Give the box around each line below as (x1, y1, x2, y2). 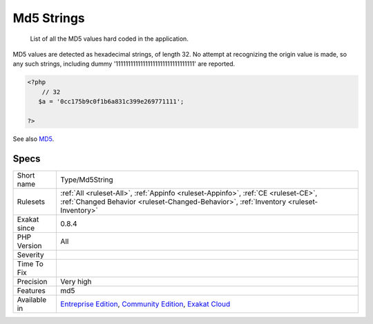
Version (17, 240, 42, 250)
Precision (17, 276, 48, 286)
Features (17, 285, 46, 295)
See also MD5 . (12, 135, 55, 143)
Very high (60, 276, 93, 286)
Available (17, 294, 47, 304)
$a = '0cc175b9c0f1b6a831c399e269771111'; (38, 97, 184, 106)
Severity (17, 249, 44, 259)
